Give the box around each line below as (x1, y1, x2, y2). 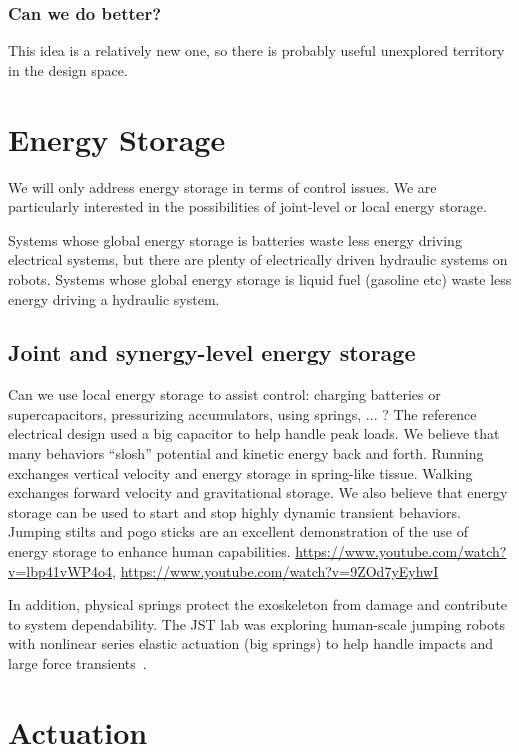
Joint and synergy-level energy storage (8, 337, 416, 368)
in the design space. (8, 59, 128, 80)
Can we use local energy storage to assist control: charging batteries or (8, 384, 441, 405)
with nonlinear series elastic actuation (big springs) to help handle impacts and (8, 633, 494, 654)
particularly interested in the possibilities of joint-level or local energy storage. (8, 196, 487, 217)
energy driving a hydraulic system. (8, 288, 220, 309)
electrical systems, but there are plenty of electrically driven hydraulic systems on (8, 249, 508, 270)
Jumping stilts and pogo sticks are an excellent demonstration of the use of (8, 521, 468, 542)
